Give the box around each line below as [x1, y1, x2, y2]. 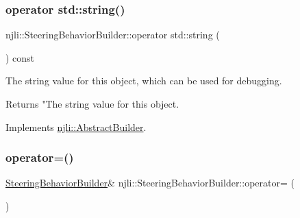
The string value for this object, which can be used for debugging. [5, 73, 282, 88]
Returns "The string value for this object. [5, 97, 179, 110]
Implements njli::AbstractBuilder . [5, 119, 147, 134]
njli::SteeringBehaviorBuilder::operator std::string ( [5, 27, 220, 42]
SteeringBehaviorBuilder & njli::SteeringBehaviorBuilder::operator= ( [5, 175, 295, 190]
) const [5, 50, 35, 64]
